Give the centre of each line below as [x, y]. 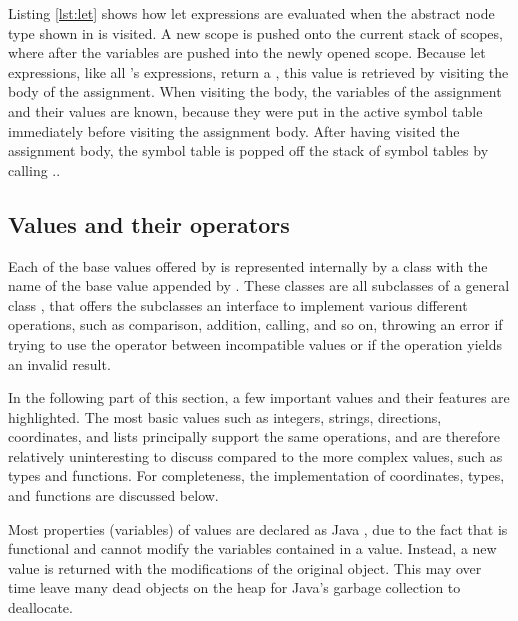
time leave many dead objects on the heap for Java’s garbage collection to [234, 587]
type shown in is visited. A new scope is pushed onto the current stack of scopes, [255, 32]
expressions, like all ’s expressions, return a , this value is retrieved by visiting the [258, 71]
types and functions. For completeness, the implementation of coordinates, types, [256, 475]
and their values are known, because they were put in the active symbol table [245, 110]
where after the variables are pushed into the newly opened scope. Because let [247, 52]
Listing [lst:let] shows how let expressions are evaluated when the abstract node [251, 13]
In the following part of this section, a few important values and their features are [259, 397]
